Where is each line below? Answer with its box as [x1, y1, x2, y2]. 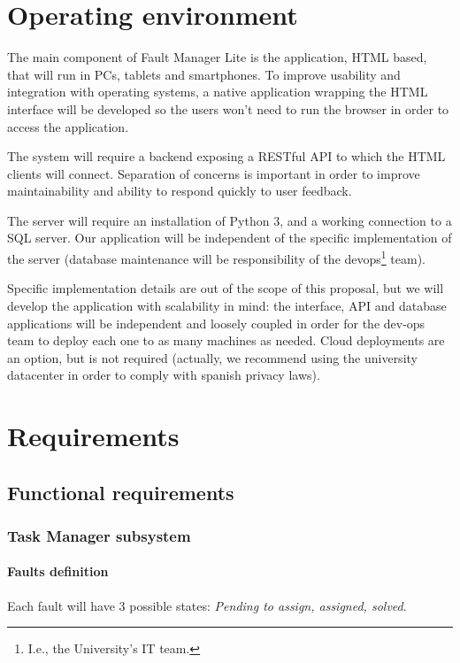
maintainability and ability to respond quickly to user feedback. [7, 181, 352, 200]
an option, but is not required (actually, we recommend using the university [7, 348, 418, 366]
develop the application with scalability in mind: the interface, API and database [7, 296, 447, 314]
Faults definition [7, 562, 109, 581]
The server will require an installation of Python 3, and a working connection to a [7, 211, 452, 229]
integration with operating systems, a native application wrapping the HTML [7, 82, 428, 101]
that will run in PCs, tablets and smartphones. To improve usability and [7, 65, 401, 83]
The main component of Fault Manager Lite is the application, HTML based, [7, 48, 427, 66]
